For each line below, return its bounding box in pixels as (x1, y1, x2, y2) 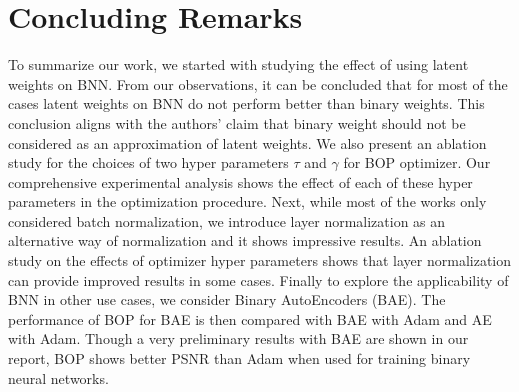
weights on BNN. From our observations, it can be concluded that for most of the (8, 73, 508, 94)
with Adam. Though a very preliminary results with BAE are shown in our (8, 328, 469, 349)
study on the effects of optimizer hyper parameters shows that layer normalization (8, 250, 512, 271)
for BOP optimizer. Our (343, 152, 491, 173)
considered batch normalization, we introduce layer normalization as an (8, 210, 446, 231)
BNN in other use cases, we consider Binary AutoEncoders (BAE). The (8, 289, 446, 310)
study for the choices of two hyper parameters (8, 152, 289, 173)
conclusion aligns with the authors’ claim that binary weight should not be (8, 112, 466, 133)
